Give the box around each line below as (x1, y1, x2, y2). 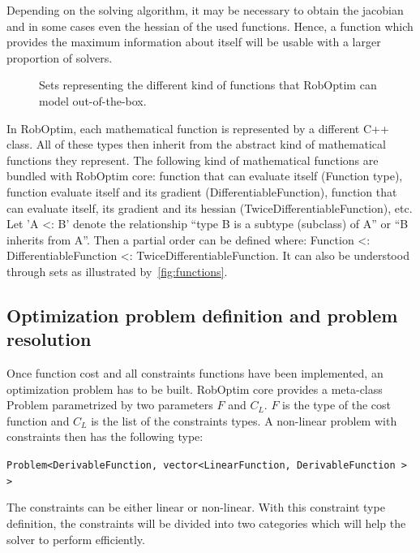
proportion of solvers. (6, 49, 113, 66)
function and (6, 412, 70, 429)
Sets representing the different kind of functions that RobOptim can (39, 76, 377, 93)
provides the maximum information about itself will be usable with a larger (6, 33, 381, 50)
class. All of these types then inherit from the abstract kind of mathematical (6, 136, 386, 153)
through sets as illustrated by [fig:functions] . (6, 262, 228, 279)
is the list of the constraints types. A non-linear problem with (91, 412, 397, 429)
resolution (6, 326, 92, 352)
